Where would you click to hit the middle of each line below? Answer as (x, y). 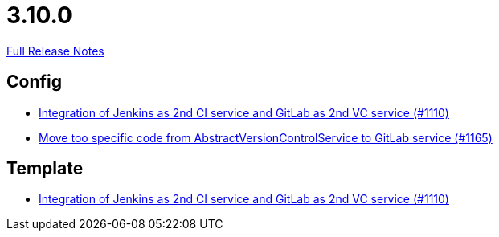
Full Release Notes (55, 51)
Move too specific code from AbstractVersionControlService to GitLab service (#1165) (266, 137)
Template (45, 169)
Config (34, 82)
